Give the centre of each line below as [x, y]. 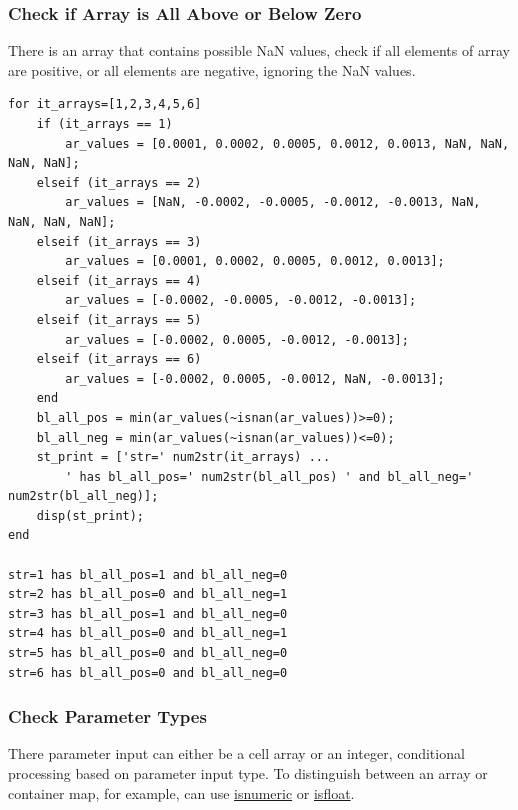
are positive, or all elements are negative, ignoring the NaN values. [212, 69]
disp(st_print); [90, 515]
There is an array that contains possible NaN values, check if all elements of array [259, 50]
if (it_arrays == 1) [104, 124]
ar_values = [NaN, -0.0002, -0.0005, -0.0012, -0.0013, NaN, [273, 202]
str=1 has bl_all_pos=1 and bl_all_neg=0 [148, 574]
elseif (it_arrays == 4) [119, 280]
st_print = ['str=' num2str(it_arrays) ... [183, 457]
